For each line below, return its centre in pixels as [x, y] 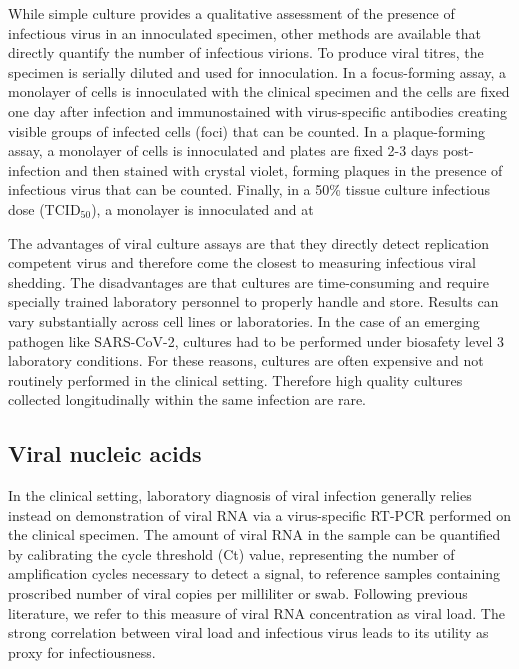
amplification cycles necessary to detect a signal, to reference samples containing [254, 573]
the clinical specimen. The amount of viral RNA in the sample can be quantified [254, 534]
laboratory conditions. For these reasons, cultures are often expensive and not [246, 360]
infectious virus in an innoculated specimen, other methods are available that [244, 32]
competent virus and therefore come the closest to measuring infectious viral [242, 262]
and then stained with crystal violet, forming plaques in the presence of [284, 169]
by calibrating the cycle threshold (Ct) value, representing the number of [231, 553]
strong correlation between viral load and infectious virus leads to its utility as [248, 632]
